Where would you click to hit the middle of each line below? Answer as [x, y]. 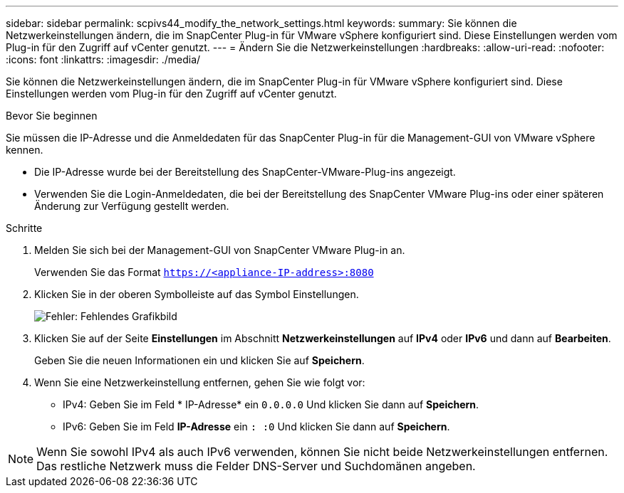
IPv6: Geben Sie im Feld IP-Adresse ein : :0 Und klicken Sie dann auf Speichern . [256, 426]
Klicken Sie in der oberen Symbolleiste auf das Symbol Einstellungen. [197, 294]
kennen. [25, 150]
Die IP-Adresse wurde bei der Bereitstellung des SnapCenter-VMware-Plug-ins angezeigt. [245, 172]
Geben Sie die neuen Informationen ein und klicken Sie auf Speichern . [199, 360]
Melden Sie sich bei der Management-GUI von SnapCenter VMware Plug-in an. [220, 250]
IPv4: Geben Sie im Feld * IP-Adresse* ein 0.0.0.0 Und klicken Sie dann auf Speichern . [271, 404]
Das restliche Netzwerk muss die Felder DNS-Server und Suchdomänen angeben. [256, 466]
